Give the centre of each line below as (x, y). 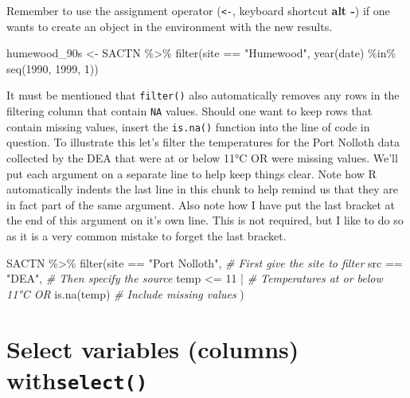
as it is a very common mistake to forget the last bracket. (146, 235)
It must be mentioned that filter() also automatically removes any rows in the (203, 95)
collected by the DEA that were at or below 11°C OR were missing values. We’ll (202, 158)
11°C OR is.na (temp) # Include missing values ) (125, 293)
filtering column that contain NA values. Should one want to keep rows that (189, 111)
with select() (77, 379)
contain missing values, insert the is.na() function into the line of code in (188, 126)
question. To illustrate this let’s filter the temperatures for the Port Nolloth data (203, 142)
